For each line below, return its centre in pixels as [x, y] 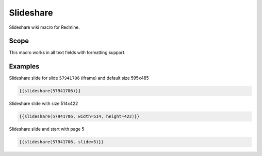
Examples [24, 66]
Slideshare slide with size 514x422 [43, 104]
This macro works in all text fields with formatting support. [67, 52]
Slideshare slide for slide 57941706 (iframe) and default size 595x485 [79, 78]
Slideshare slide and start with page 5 [47, 129]
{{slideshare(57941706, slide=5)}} [61, 142]
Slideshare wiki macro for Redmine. [44, 27]
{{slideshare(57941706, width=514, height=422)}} [79, 116]
